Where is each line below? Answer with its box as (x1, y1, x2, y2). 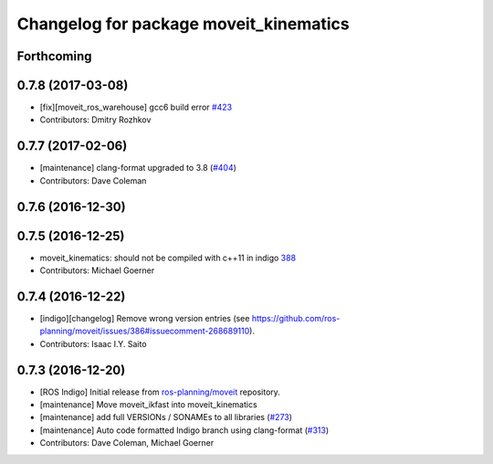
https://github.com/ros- (251, 312, 341, 323)
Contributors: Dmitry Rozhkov (39, 114, 152, 125)
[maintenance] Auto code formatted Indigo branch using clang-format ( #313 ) (39, 425, 330, 436)
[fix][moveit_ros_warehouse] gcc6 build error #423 (39, 101, 233, 113)
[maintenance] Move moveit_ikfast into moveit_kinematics (39, 399, 257, 410)
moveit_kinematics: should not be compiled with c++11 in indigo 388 (39, 252, 297, 263)
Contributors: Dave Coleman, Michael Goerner (39, 438, 215, 448)
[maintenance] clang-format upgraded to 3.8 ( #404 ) (39, 163, 237, 174)
